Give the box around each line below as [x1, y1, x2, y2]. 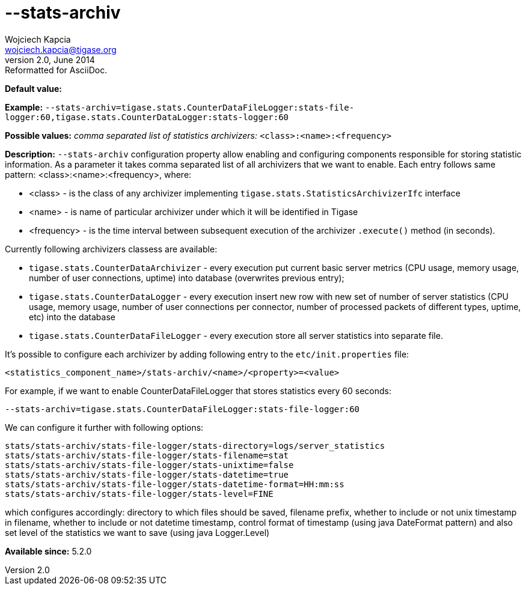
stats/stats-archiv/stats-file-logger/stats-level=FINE [5, 488, 274, 499]
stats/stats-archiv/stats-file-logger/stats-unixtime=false [5, 460, 294, 470]
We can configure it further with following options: [5, 422, 204, 433]
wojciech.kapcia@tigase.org [5, 44, 117, 55]
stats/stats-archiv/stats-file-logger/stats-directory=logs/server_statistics [5, 440, 385, 451]
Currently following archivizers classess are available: [5, 243, 218, 254]
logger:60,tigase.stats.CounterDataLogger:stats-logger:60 [5, 112, 289, 122]
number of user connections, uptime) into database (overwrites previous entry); [29, 272, 344, 283]
